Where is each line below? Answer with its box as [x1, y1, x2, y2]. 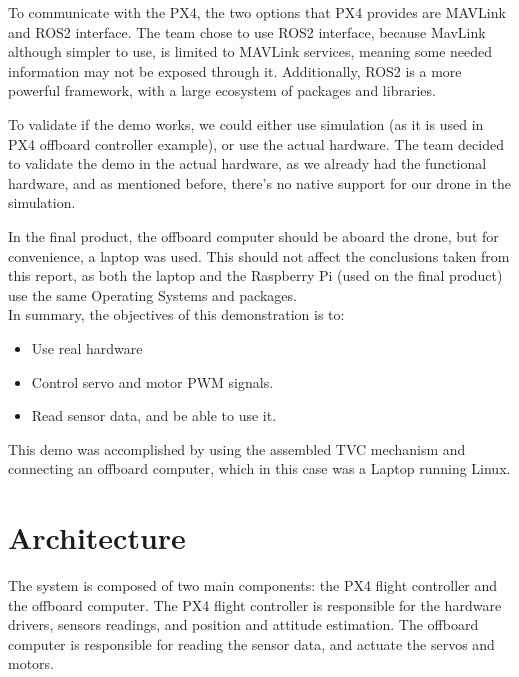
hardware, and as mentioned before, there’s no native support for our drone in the [8, 172, 512, 193]
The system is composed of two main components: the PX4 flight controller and [8, 575, 498, 595]
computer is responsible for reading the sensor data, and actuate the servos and [8, 633, 495, 654]
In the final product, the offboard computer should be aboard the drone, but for [8, 225, 499, 246]
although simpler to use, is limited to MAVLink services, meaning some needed [8, 41, 493, 62]
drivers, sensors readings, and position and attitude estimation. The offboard [8, 614, 479, 635]
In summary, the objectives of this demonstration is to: [8, 304, 345, 325]
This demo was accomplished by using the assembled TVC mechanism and [8, 438, 466, 459]
